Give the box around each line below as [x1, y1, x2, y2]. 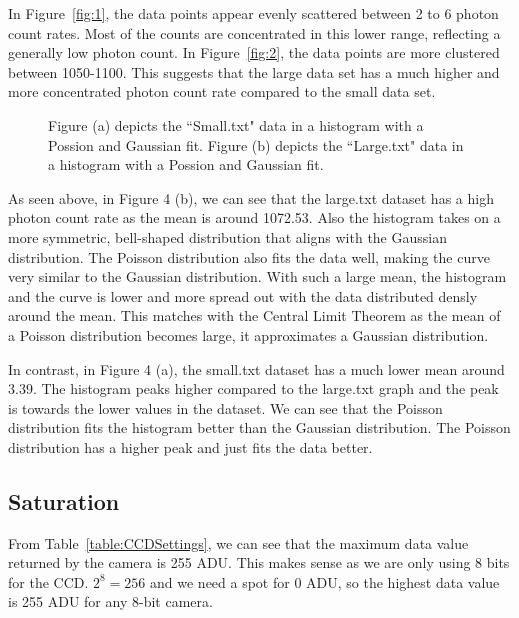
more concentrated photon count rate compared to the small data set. [8, 81, 436, 102]
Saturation [8, 485, 120, 516]
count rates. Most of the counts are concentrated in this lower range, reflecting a [8, 22, 501, 43]
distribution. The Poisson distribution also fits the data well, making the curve [8, 246, 490, 267]
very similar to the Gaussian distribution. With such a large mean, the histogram [8, 266, 507, 287]
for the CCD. [8, 571, 89, 592]
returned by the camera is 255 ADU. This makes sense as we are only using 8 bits [8, 552, 510, 573]
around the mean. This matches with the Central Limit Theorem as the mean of [8, 305, 501, 326]
